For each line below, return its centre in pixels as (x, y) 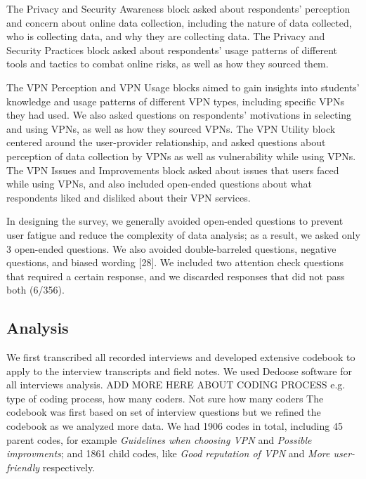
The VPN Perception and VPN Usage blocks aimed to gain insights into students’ (183, 87)
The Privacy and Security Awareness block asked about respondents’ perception (178, 8)
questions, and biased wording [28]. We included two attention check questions (175, 262)
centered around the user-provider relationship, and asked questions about (166, 142)
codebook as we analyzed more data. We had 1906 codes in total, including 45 (175, 426)
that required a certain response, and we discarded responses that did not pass (176, 276)
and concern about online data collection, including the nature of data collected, (179, 22)
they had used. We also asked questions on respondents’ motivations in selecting (179, 115)
